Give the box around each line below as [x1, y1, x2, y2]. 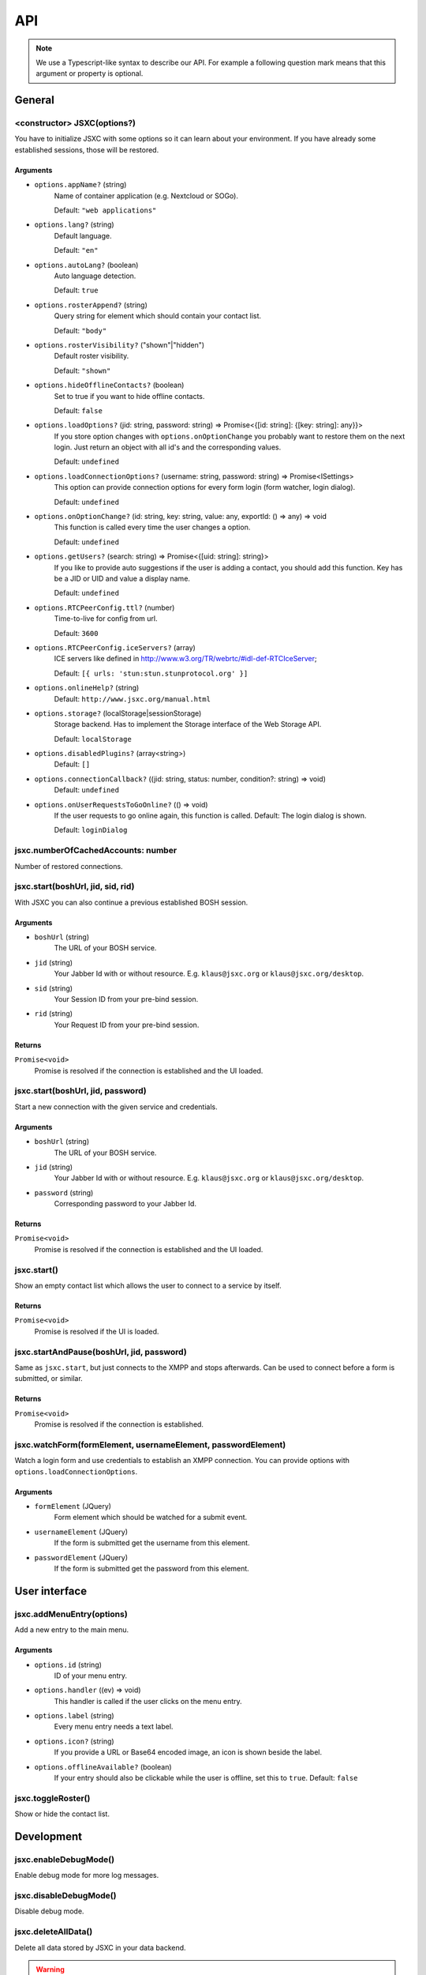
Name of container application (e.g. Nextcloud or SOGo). [54, 190, 238, 201]
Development [14, 1830, 83, 1843]
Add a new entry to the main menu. [14, 1625, 129, 1635]
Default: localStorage [54, 734, 132, 743]
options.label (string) [34, 1711, 114, 1721]
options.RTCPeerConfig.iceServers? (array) [34, 642, 196, 652]
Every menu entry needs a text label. [54, 1722, 174, 1732]
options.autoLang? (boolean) [34, 260, 139, 269]
